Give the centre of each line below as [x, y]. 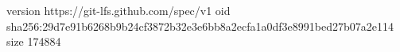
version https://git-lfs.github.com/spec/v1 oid [118, 10]
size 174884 [34, 41]
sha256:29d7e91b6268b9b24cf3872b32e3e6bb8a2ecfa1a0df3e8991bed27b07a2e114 [200, 26]
